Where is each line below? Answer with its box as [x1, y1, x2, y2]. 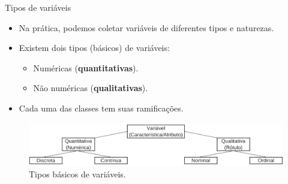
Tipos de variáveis [5, 1, 71, 13]
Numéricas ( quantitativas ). [33, 61, 139, 74]
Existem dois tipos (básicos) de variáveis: [19, 41, 170, 54]
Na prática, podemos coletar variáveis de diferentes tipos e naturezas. [19, 21, 274, 34]
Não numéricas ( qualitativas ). [33, 82, 148, 94]
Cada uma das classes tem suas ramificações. [19, 101, 184, 114]
